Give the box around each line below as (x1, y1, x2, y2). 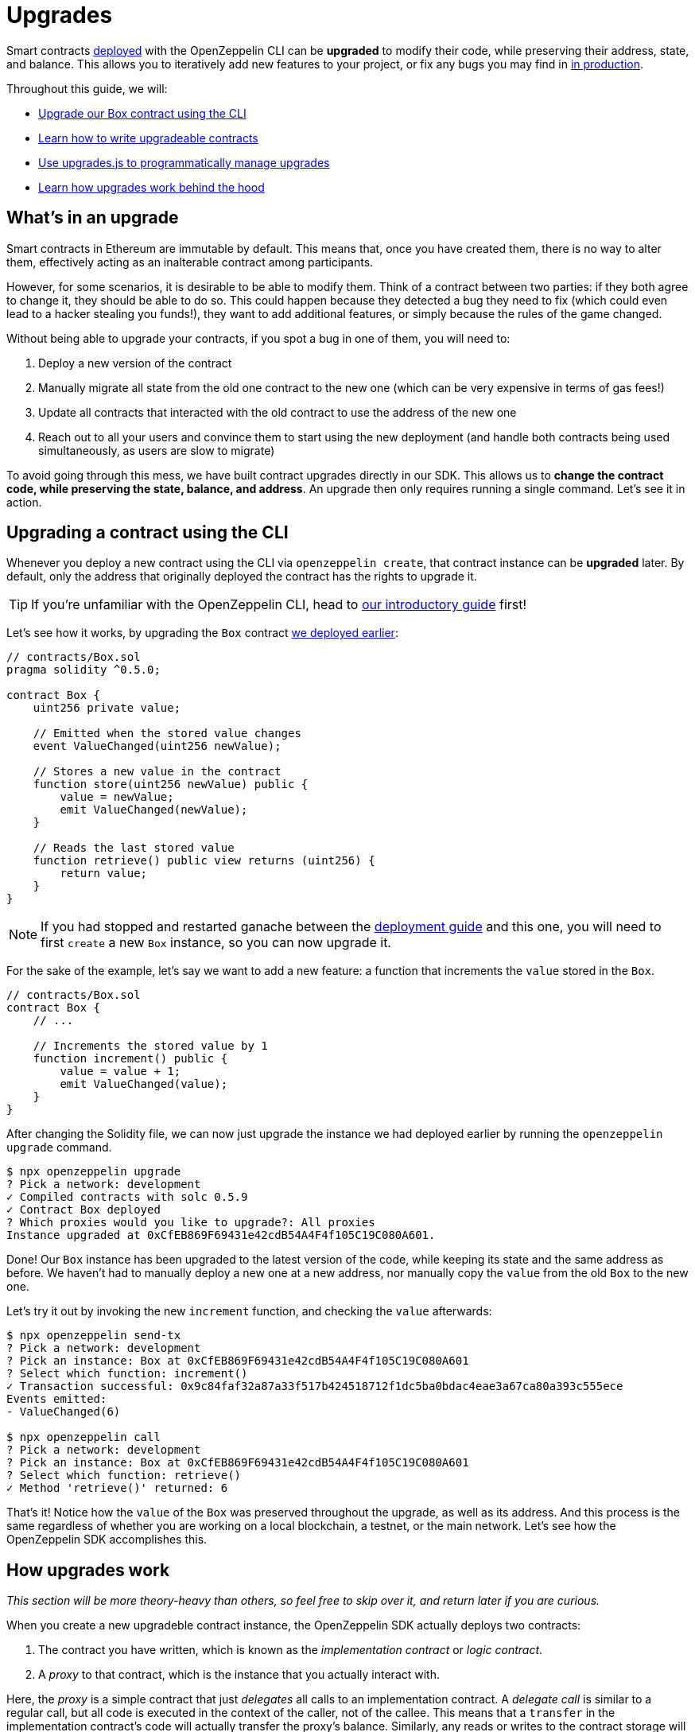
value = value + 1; (60, 1065, 181, 1078)
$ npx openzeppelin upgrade (6, 1165, 181, 1179)
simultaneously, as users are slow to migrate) (38, 443, 275, 457)
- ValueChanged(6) (6, 1405, 121, 1419)
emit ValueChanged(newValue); (60, 803, 248, 817)
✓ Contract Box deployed (6, 1203, 161, 1217)
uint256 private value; (33, 701, 181, 715)
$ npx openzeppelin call (6, 1431, 161, 1444)
